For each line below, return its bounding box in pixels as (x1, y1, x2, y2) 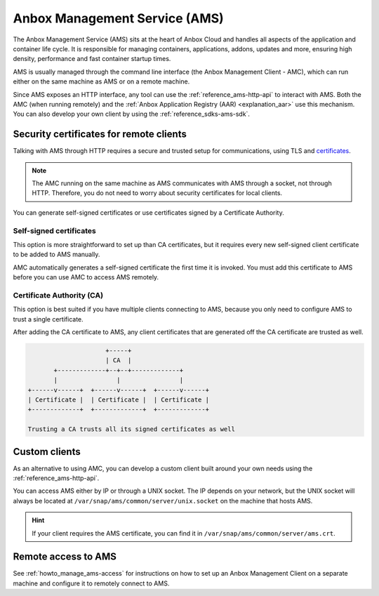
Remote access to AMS (13, 551, 117, 563)
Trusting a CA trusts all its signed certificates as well (27, 425, 235, 433)
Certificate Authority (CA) (13, 290, 104, 300)
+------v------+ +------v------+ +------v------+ (27, 386, 210, 394)
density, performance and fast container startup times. (13, 55, 171, 63)
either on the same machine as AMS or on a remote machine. (13, 77, 190, 86)
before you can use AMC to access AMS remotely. (13, 273, 159, 282)
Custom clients (13, 446, 81, 458)
